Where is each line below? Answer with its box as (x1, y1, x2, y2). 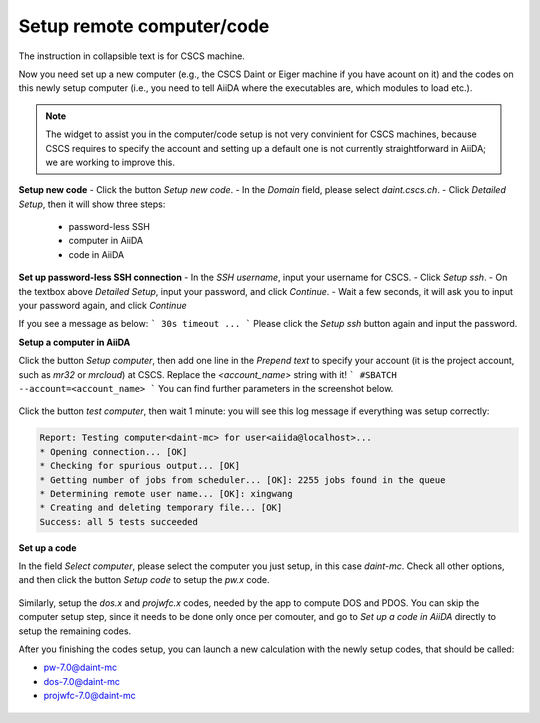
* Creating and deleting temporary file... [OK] (39, 502, 283, 514)
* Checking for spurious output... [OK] (39, 460, 240, 472)
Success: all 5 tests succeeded (39, 516, 199, 527)
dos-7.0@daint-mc (43, 675, 120, 687)
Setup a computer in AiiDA (18, 336, 131, 348)
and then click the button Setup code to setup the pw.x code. (18, 574, 270, 586)
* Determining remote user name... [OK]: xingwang (39, 488, 294, 499)
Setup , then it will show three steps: (18, 198, 166, 210)
